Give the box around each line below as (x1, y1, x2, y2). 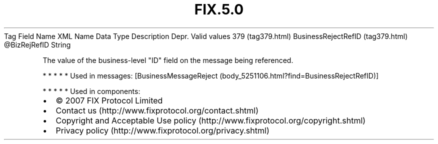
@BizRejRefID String (4, 40, 71, 49)
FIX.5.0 (194, 1, 244, 18)
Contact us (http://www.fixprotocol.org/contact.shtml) (55, 105, 259, 115)
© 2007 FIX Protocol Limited (55, 95, 163, 105)
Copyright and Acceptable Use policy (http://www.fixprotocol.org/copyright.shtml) (55, 115, 366, 125)
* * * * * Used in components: (42, 86, 140, 95)
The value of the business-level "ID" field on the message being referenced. (42, 55, 293, 64)
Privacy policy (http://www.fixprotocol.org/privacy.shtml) (55, 125, 269, 135)
